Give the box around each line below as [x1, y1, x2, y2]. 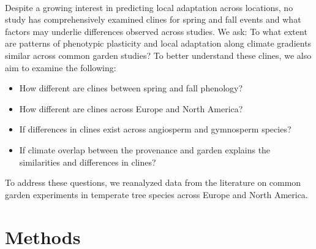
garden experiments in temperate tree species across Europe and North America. [5, 188, 308, 201]
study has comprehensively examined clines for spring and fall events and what [5, 13, 301, 26]
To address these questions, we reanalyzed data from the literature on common [5, 176, 301, 189]
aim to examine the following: [5, 61, 116, 74]
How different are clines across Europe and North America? [19, 102, 243, 115]
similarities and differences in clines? [19, 155, 156, 168]
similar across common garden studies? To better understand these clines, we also [5, 48, 312, 61]
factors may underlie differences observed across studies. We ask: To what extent [5, 25, 307, 37]
